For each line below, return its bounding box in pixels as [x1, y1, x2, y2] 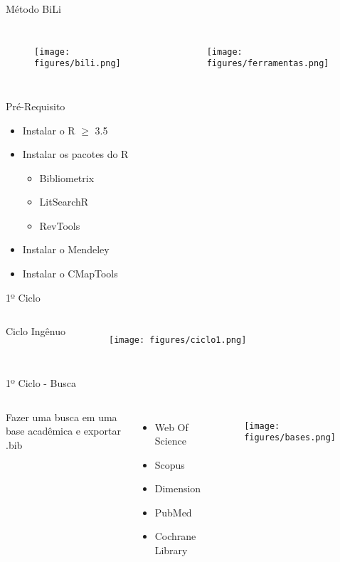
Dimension [154, 481, 201, 496]
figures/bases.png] [244, 433, 336, 443]
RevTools [39, 218, 80, 233]
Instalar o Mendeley [22, 242, 110, 257]
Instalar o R [22, 122, 75, 137]
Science [154, 433, 187, 448]
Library [154, 543, 188, 558]
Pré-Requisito [6, 98, 65, 113]
